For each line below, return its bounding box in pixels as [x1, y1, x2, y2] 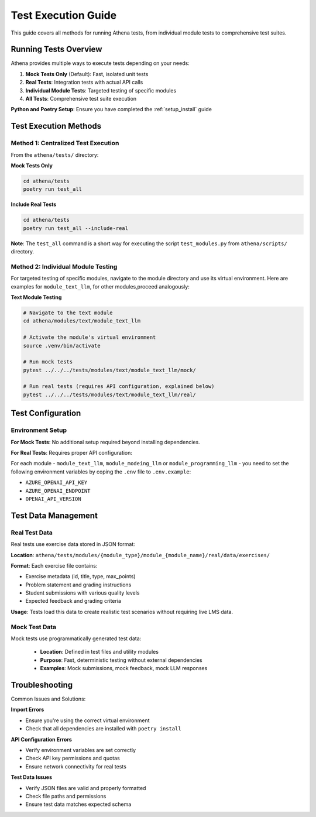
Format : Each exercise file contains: [11, 562, 98, 569]
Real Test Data [11, 528, 53, 537]
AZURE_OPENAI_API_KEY [25, 479, 88, 486]
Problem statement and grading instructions [25, 581, 132, 588]
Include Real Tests [11, 201, 57, 208]
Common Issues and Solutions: [11, 695, 86, 702]
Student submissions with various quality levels [25, 589, 140, 596]
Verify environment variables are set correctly [25, 747, 136, 754]
